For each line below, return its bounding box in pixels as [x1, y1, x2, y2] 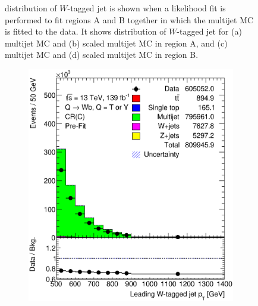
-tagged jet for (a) [177, 25, 243, 38]
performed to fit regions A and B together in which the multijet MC [5, 13, 254, 26]
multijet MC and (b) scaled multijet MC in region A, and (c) [5, 36, 228, 49]
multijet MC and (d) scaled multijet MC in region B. [5, 48, 199, 61]
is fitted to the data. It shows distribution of [5, 25, 166, 38]
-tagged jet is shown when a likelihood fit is [67, 2, 226, 14]
